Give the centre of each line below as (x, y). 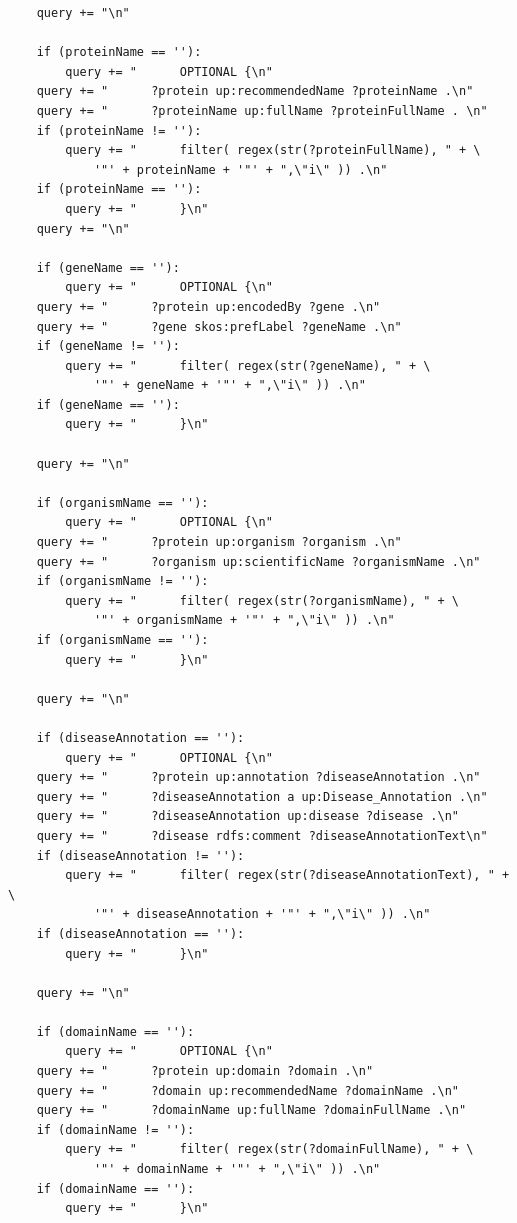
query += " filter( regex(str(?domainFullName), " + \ (269, 1149)
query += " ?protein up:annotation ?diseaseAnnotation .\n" (258, 777)
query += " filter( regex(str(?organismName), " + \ (262, 600)
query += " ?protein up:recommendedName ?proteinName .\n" (255, 91)
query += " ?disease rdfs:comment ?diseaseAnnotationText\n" (262, 835)
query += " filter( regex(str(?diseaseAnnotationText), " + (287, 875)
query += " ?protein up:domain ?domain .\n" (205, 1071)
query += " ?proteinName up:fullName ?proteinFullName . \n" (262, 110)
